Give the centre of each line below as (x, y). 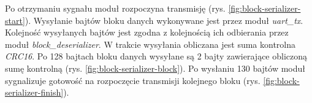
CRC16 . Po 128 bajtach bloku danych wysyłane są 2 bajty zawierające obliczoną (156, 56)
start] (15, 20)
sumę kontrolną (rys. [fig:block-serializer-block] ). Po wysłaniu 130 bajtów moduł (155, 68)
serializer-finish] (34, 92)
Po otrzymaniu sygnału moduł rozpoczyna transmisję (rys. (115, 8)
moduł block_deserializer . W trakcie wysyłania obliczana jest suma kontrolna (150, 44)
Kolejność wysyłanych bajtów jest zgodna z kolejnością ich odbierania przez (147, 32)
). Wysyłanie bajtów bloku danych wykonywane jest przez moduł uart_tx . (164, 20)
